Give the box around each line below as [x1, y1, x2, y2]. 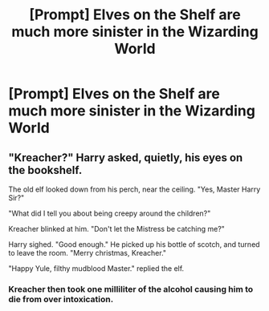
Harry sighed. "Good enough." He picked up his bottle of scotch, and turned [8, 240, 260, 249]
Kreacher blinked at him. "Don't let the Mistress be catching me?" [8, 224, 225, 233]
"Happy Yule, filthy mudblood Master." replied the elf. [8, 264, 185, 273]
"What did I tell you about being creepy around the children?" [8, 208, 211, 218]
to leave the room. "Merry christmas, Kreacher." [8, 248, 167, 257]
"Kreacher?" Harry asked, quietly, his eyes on [8, 151, 243, 164]
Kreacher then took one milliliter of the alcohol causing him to [8, 283, 254, 294]
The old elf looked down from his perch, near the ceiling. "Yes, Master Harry [8, 184, 261, 194]
